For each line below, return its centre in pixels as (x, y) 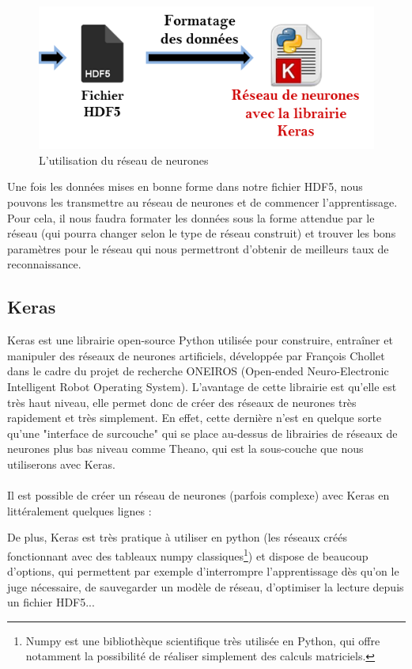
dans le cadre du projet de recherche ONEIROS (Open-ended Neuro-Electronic (198, 371)
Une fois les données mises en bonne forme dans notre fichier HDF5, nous (185, 186)
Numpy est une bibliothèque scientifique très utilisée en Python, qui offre (203, 640)
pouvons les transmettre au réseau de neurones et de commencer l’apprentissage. (202, 201)
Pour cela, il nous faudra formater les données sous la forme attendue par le (191, 217)
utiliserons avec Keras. (61, 464)
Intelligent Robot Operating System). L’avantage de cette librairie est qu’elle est (202, 386)
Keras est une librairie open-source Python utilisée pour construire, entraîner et (200, 340)
